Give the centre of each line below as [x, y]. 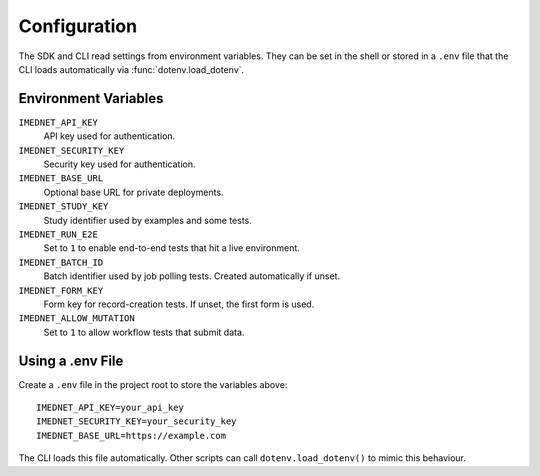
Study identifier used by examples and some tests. [147, 220]
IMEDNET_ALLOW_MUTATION [76, 318]
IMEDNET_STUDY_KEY [63, 206]
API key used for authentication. [109, 136]
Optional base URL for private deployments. [133, 192]
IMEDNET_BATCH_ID [61, 262]
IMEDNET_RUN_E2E [58, 234]
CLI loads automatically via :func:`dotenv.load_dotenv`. [131, 69]
